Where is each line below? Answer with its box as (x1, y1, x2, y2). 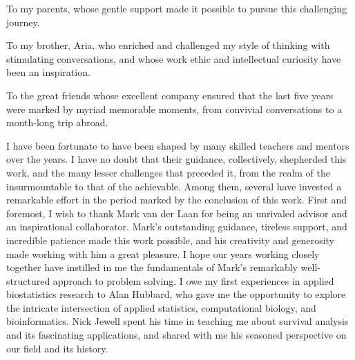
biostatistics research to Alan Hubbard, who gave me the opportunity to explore (6, 287, 346, 301)
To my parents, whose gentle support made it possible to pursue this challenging (6, 1, 347, 15)
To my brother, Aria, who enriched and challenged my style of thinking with (6, 38, 330, 52)
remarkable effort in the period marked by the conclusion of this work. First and (6, 192, 347, 207)
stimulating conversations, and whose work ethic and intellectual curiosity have (6, 51, 341, 66)
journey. (6, 14, 40, 29)
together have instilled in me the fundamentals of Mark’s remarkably (6, 260, 298, 274)
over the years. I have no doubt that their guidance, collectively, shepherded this (6, 152, 347, 166)
